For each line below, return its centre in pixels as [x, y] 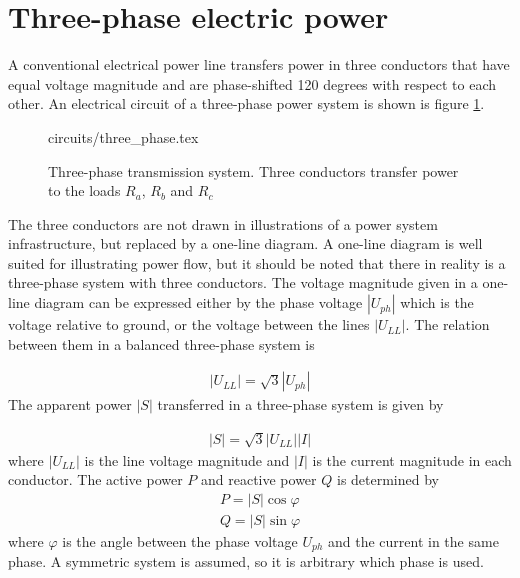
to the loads [84, 190]
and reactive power [259, 479]
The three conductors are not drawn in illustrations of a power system [223, 223]
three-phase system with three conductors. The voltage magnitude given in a [243, 282]
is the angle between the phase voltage [180, 540]
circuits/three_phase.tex [123, 136]
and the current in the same [413, 540]
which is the [437, 302]
